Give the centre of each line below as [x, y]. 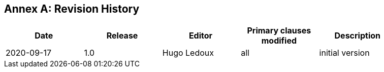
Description [357, 36]
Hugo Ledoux [188, 53]
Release [122, 36]
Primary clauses [279, 31]
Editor [201, 36]
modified [279, 41]
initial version [344, 53]
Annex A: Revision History [72, 9]
